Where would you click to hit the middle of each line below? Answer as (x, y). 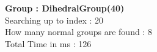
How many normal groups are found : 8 (78, 32)
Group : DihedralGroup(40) (65, 8)
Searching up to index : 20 (54, 20)
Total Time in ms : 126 (48, 43)
